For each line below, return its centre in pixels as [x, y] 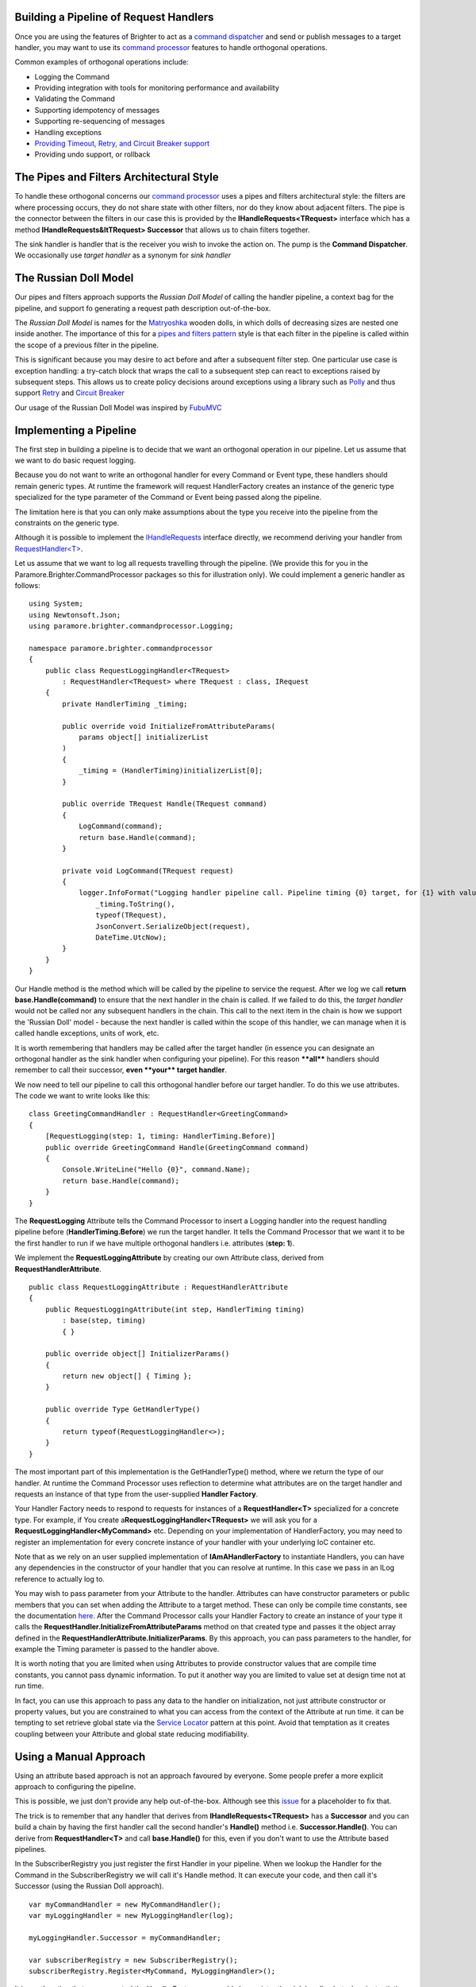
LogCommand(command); [121, 826]
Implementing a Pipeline [76, 430]
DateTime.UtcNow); [131, 937]
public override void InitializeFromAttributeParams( [169, 726]
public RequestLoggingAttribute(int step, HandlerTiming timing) [175, 1309]
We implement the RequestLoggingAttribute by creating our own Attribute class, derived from [169, 1258]
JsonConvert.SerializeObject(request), [173, 926]
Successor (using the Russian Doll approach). [89, 1886]
